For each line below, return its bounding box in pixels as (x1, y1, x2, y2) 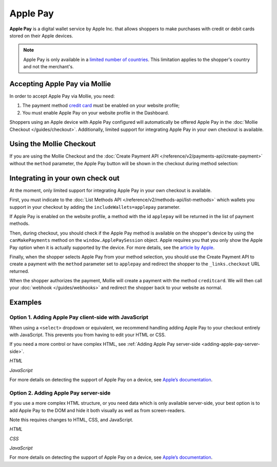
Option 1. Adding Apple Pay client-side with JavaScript (9, 314, 149, 321)
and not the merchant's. (23, 64, 74, 70)
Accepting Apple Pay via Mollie (9, 80, 111, 88)
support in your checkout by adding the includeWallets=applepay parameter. (9, 204, 181, 210)
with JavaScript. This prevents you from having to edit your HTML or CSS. (9, 332, 166, 338)
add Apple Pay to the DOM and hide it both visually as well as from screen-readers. (9, 407, 186, 413)
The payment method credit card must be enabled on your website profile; (22, 103, 180, 109)
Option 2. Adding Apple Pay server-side (9, 389, 111, 396)
